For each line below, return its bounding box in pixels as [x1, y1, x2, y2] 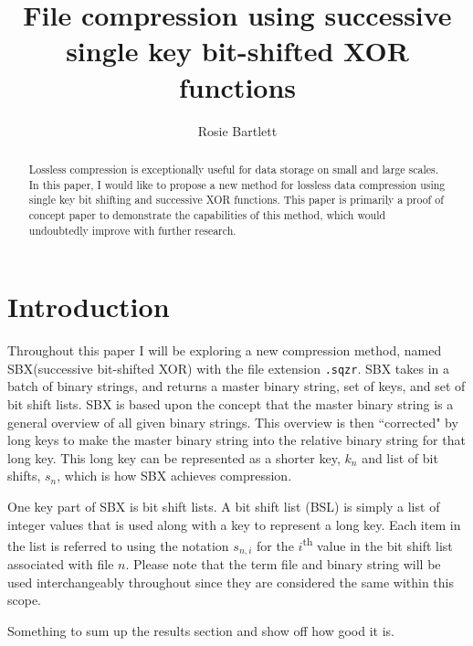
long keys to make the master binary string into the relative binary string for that [7, 430, 466, 450]
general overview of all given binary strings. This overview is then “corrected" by [7, 412, 458, 431]
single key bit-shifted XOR [66, 32, 409, 69]
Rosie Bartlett [197, 121, 278, 140]
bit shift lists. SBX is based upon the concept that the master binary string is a [7, 394, 454, 413]
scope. [7, 590, 42, 609]
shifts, [7, 466, 41, 485]
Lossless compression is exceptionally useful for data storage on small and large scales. [28, 161, 439, 176]
